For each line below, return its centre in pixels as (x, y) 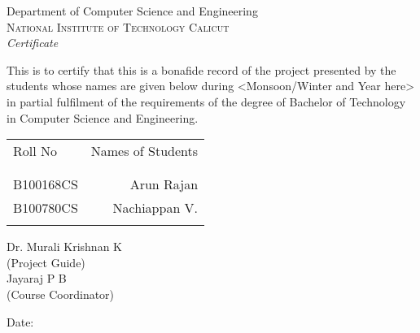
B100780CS (46, 208)
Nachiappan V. (155, 208)
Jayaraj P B (37, 278)
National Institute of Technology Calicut (118, 26)
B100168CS (46, 184)
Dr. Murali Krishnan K (64, 247)
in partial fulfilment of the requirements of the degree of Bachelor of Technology (206, 101)
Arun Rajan (164, 184)
